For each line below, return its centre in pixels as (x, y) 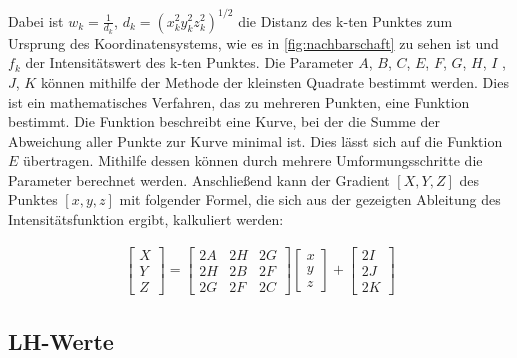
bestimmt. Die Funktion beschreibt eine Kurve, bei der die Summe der (224, 121)
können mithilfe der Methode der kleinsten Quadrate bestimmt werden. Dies (274, 81)
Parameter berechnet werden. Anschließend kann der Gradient (199, 179)
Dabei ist (36, 20)
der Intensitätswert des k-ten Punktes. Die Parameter (189, 62)
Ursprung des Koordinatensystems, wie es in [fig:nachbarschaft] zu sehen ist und (253, 42)
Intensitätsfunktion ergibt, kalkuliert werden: (146, 219)
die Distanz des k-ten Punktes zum (345, 20)
